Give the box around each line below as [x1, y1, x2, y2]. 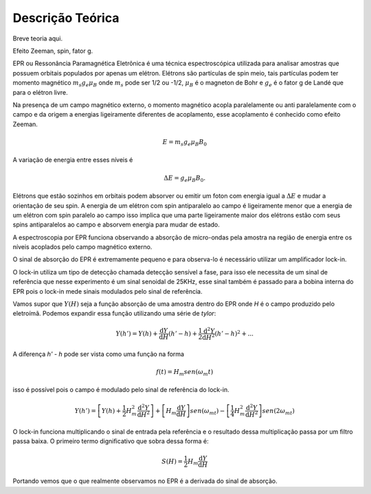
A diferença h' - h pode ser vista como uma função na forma [12, 350, 185, 358]
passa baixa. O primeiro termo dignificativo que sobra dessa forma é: [12, 437, 209, 445]
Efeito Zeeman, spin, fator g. [12, 47, 93, 55]
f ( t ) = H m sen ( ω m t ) [155, 368, 214, 377]
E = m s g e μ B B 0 [162, 138, 207, 148]
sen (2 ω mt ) [262, 407, 295, 416]
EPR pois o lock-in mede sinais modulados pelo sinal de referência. [12, 287, 203, 295]
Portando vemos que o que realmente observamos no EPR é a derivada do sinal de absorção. [12, 477, 278, 485]
